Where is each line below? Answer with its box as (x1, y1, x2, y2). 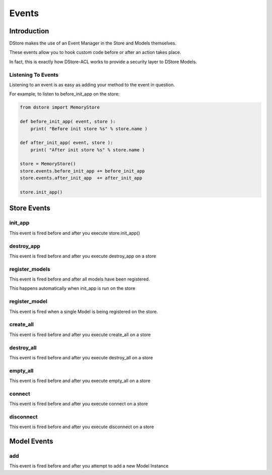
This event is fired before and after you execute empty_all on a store (9, 378, 151, 384)
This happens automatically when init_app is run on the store (9, 285, 135, 291)
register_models (9, 266, 50, 273)
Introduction (9, 27, 49, 35)
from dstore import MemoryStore (20, 104, 100, 111)
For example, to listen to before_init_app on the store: (9, 91, 120, 97)
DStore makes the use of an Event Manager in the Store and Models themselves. (9, 40, 177, 46)
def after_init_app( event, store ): (20, 140, 113, 146)
